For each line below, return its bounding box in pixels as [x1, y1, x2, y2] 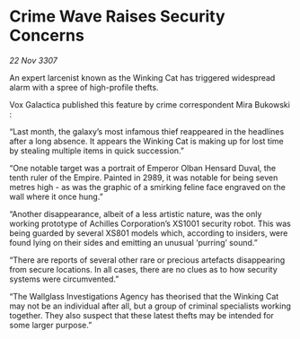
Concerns [9, 25, 85, 46]
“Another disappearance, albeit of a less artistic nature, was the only [9, 208, 262, 219]
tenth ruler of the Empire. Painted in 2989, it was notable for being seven [9, 172, 278, 183]
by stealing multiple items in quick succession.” [9, 145, 184, 156]
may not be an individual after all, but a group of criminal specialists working [9, 300, 292, 311]
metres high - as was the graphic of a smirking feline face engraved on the [9, 181, 286, 192]
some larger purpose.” [9, 319, 93, 330]
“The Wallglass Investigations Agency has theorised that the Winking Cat [9, 291, 279, 301]
